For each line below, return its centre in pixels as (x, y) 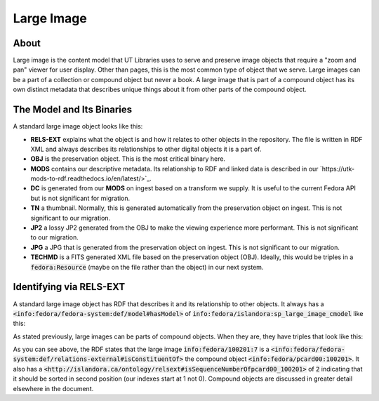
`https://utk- (337, 169)
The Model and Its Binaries (73, 110)
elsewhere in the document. (53, 388)
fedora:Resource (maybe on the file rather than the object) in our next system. (147, 267)
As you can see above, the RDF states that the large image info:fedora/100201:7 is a (141, 349)
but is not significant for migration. (80, 198)
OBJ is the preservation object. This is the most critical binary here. (128, 159)
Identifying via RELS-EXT (69, 287)
